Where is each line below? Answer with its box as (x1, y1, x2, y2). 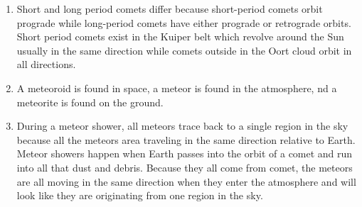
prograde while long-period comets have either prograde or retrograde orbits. (16, 15, 351, 30)
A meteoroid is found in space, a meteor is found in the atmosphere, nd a (16, 80, 337, 95)
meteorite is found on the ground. (16, 94, 164, 109)
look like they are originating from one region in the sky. (16, 188, 263, 203)
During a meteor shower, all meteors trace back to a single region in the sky (16, 118, 348, 133)
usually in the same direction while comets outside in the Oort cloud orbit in (16, 43, 352, 57)
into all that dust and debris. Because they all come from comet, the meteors (16, 160, 353, 174)
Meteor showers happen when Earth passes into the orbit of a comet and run (16, 146, 353, 161)
